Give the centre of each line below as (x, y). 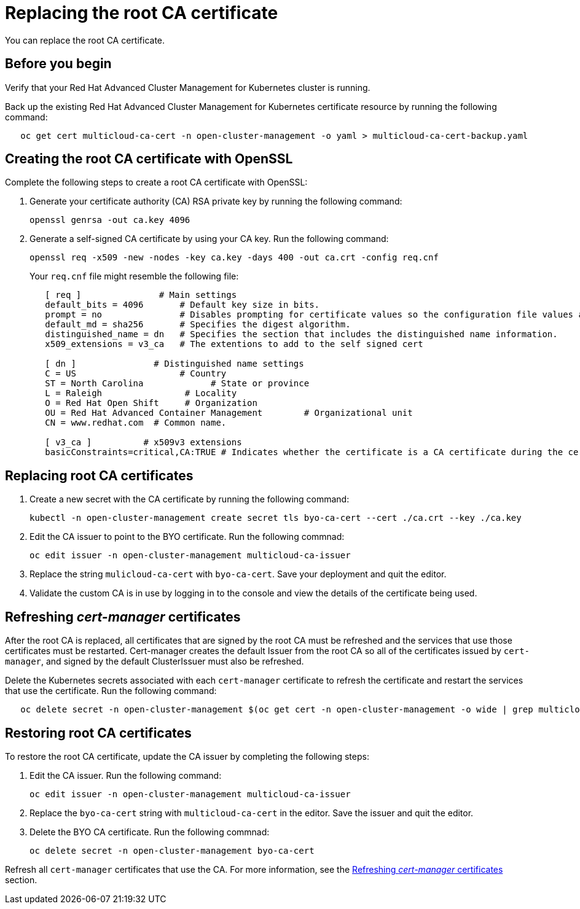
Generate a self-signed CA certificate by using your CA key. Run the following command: (209, 239)
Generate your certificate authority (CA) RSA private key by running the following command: (216, 201)
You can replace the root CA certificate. (85, 40)
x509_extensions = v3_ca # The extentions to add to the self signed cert (234, 344)
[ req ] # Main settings (141, 295)
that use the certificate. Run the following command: (111, 691)
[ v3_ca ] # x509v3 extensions (143, 443)
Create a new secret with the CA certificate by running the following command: (190, 499)
